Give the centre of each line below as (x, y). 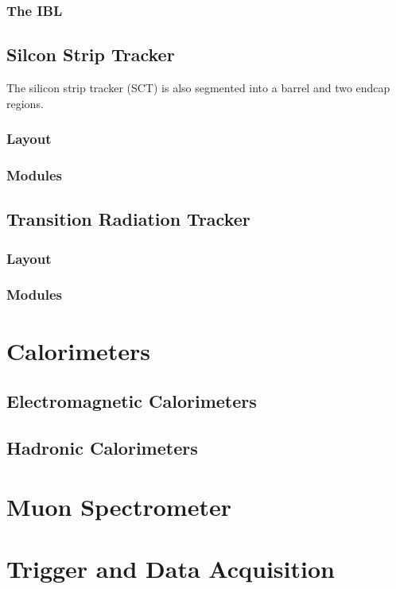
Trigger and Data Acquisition (171, 568)
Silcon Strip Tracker (91, 54)
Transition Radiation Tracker (128, 219)
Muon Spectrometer (119, 506)
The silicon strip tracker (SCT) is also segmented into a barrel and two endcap (198, 88)
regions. (25, 103)
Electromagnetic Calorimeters (132, 401)
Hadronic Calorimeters (102, 447)
